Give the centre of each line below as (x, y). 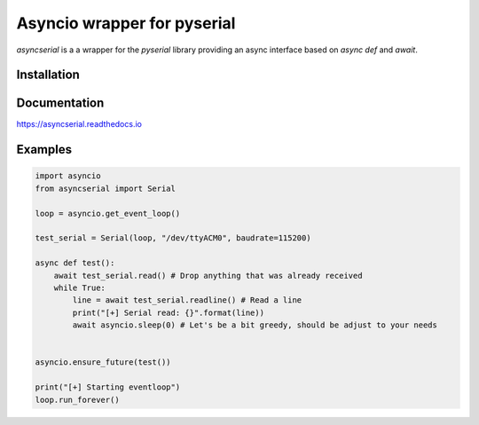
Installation (48, 75)
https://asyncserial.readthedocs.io (79, 124)
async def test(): (75, 263)
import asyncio (68, 176)
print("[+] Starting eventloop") (108, 387)
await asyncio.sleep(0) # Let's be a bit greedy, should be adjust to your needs (255, 325)
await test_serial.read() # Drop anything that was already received (208, 275)
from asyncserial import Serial (106, 188)
